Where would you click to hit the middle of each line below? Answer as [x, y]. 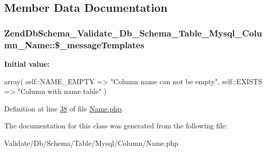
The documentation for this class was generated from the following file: [116, 126]
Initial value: [27, 63]
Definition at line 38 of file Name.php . [64, 108]
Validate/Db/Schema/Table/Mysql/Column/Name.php [91, 142]
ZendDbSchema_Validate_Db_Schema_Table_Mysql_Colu [133, 33]
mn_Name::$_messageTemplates [74, 44]
